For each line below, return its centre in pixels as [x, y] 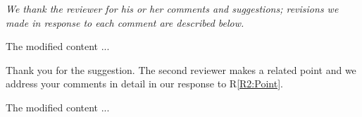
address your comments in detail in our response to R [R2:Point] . [144, 84]
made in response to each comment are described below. [125, 22]
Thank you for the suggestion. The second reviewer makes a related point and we [181, 69]
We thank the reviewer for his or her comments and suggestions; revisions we [172, 8]
